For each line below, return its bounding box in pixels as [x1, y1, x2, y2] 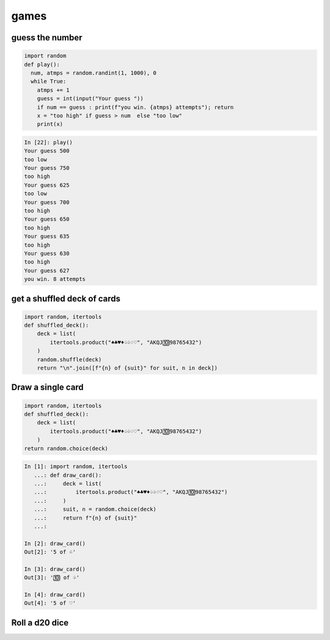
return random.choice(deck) [24, 445, 108, 452]
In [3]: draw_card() [24, 565, 86, 572]
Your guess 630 [24, 250, 70, 256]
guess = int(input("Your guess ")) [37, 95, 144, 102]
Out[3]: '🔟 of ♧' [24, 574, 80, 581]
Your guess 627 [24, 267, 70, 274]
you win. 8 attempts [24, 275, 86, 283]
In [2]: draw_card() [24, 540, 86, 547]
